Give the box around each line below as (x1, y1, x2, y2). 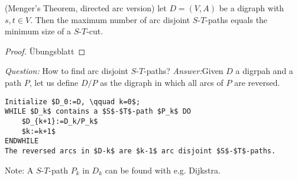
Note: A (5, 163, 34, 176)
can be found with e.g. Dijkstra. (105, 163, 221, 176)
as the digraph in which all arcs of (100, 76, 223, 88)
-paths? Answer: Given (144, 65, 223, 77)
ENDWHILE (5, 137, 39, 146)
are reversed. (234, 76, 280, 88)
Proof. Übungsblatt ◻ (5, 44, 86, 57)
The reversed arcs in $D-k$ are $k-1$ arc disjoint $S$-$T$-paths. (5, 146, 276, 155)
